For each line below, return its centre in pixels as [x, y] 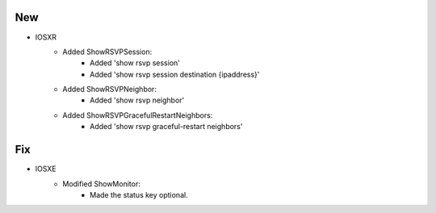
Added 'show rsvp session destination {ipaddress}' [175, 74]
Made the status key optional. [139, 194]
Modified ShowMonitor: [101, 184]
